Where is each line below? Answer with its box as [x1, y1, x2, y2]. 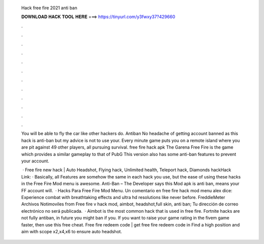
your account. [21, 158, 49, 164]
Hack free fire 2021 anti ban [21, 5, 78, 11]
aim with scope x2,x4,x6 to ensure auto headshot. [21, 228, 122, 234]
